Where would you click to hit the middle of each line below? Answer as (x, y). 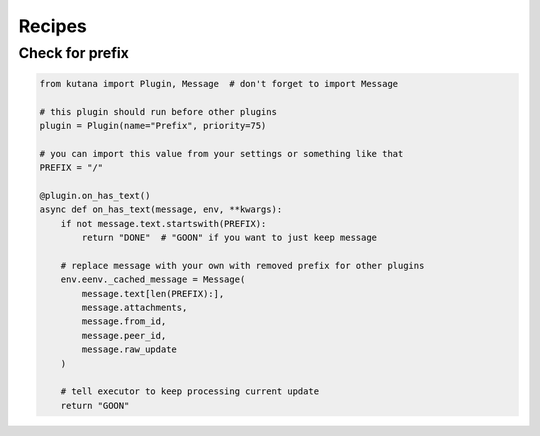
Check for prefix (74, 53)
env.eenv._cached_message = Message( (153, 279)
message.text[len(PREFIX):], (153, 293)
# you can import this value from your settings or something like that (221, 153)
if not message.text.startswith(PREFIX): (163, 223)
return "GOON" (95, 405)
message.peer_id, (124, 335)
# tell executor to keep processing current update (190, 391)
